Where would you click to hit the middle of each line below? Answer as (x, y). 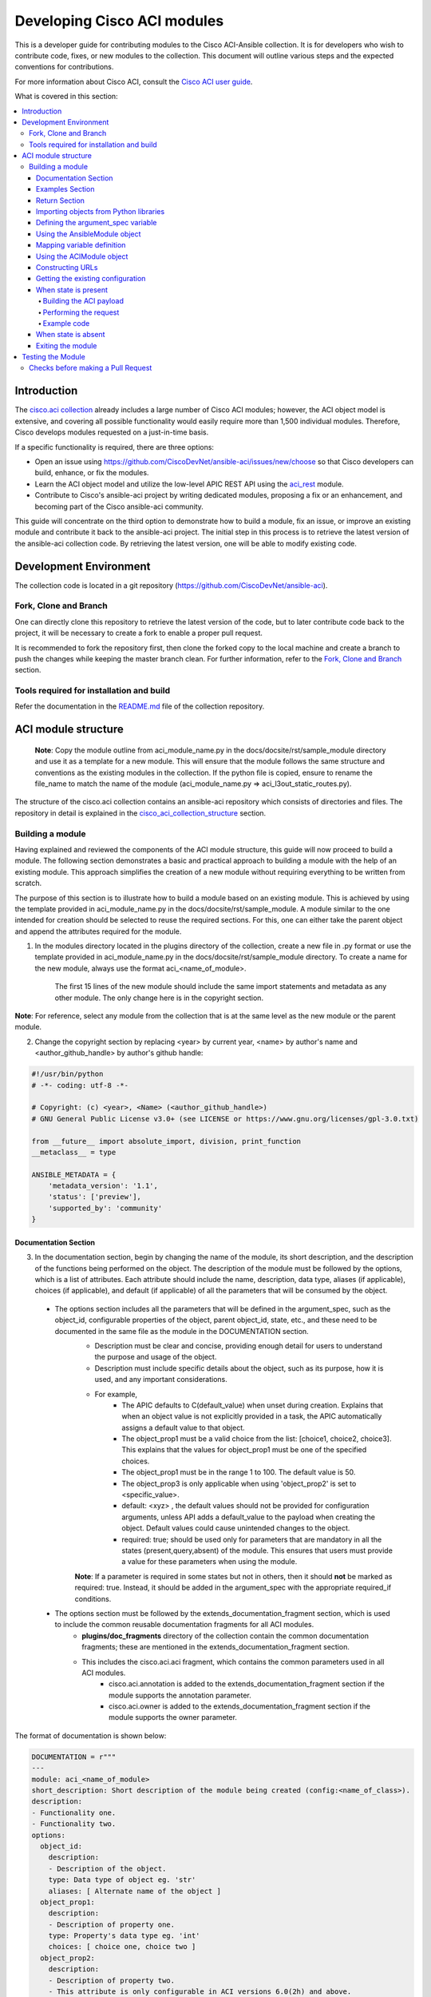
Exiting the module (67, 345)
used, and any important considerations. (161, 1380)
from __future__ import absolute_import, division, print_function (166, 1141)
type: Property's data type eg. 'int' (124, 1936)
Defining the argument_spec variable (97, 223)
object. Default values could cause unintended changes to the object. (236, 1528)
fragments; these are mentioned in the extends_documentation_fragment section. (216, 1647)
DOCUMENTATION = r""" (74, 1757)
